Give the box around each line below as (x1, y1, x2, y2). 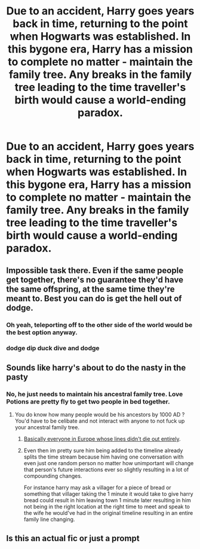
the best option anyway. (6, 328, 78, 336)
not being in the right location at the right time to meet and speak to (23, 503, 190, 510)
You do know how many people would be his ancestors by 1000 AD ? (14, 411, 185, 418)
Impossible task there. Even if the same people (6, 265, 184, 275)
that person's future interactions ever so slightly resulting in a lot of (23, 466, 189, 474)
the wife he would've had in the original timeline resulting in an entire (23, 509, 193, 517)
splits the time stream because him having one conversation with (23, 453, 184, 460)
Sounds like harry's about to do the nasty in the (6, 362, 186, 372)
